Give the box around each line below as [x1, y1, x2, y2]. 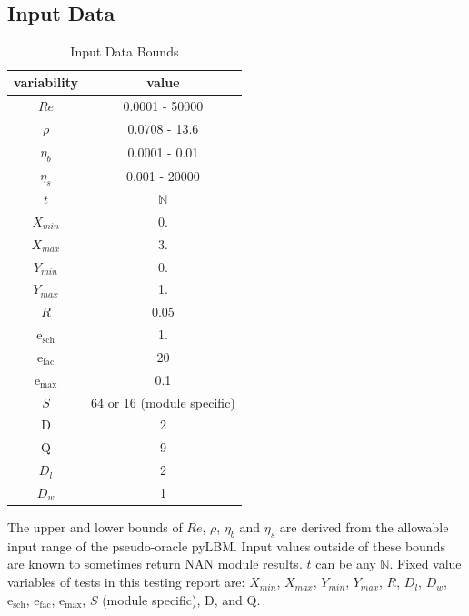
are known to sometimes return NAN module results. [7, 554, 303, 573]
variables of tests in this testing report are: [7, 572, 245, 591]
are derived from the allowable [279, 518, 449, 537]
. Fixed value [389, 554, 462, 573]
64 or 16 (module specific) [91, 392, 235, 411]
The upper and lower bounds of [7, 518, 183, 537]
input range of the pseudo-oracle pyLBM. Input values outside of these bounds [7, 536, 445, 555]
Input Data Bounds [70, 41, 179, 60]
